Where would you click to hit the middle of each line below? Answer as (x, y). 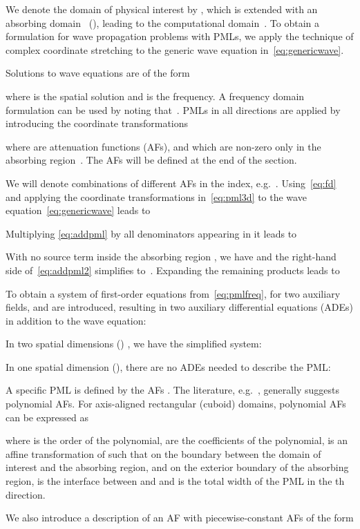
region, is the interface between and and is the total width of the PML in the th (175, 481)
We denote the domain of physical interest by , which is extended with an (162, 9)
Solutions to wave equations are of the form (98, 73)
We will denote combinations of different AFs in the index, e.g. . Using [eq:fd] (171, 183)
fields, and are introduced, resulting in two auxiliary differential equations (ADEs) (180, 307)
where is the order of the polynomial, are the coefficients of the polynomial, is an (177, 440)
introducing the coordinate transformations (97, 123)
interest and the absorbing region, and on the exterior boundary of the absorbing (177, 467)
